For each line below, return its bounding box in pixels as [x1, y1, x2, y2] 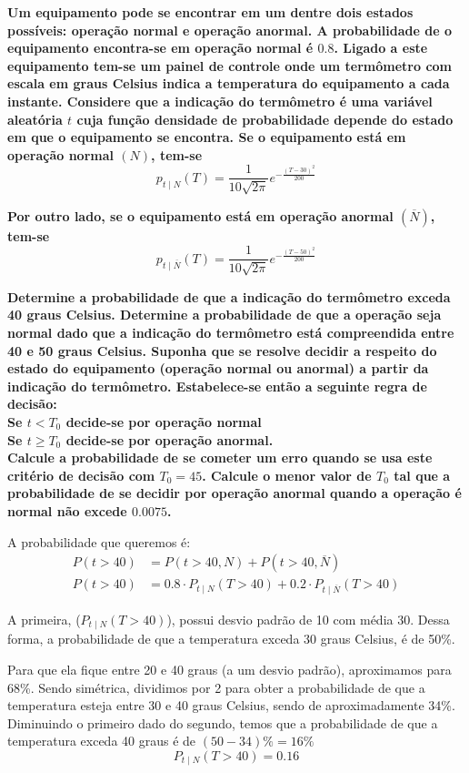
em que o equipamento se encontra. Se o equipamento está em [7, 127, 406, 147]
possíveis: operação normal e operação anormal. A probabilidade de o [7, 20, 452, 39]
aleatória [7, 109, 63, 128]
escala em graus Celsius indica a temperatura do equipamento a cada [7, 74, 450, 93]
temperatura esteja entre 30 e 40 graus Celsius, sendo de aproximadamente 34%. [7, 696, 455, 715]
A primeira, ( [7, 609, 81, 628]
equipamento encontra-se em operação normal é [7, 38, 314, 57]
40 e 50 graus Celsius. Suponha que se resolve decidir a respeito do [7, 341, 437, 360]
